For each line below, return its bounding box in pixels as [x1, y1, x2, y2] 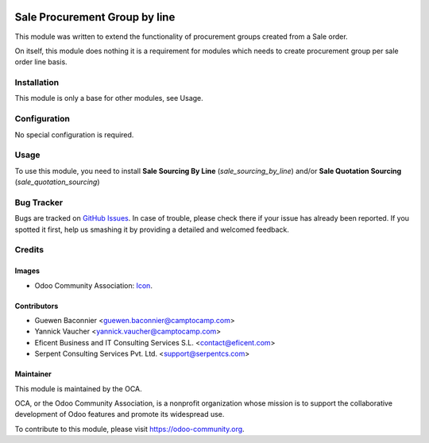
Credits [14, 245, 44, 256]
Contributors [14, 301, 59, 310]
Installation [14, 77, 60, 88]
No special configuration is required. [14, 129, 134, 139]
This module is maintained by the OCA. [14, 383, 142, 393]
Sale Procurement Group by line [14, 10, 176, 24]
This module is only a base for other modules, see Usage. [14, 94, 204, 103]
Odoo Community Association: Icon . [34, 280, 153, 290]
